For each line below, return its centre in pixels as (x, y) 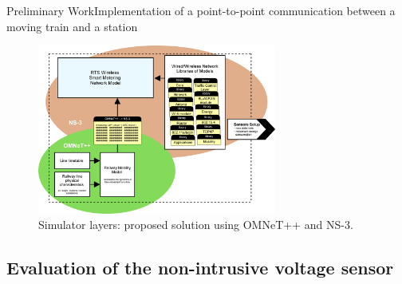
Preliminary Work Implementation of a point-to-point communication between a (201, 10)
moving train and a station (72, 26)
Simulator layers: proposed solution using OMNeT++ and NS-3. (196, 225)
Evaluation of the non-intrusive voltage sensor (200, 268)
